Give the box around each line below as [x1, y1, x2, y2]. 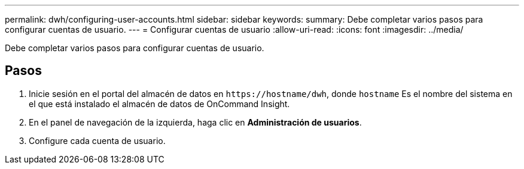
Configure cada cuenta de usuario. [29, 135, 166, 146]
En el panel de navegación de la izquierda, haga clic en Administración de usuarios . [29, 117, 362, 127]
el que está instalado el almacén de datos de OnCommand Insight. [29, 98, 290, 109]
